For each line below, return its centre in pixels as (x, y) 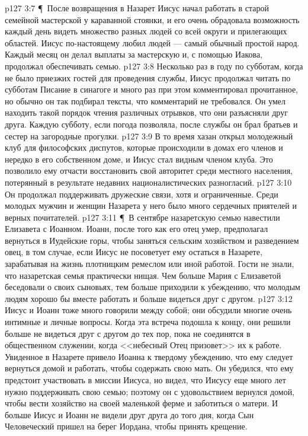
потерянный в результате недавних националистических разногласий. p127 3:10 (148, 182)
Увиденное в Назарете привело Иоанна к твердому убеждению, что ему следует (149, 356)
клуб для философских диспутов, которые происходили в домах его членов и (144, 147)
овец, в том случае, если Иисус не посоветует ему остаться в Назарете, (134, 252)
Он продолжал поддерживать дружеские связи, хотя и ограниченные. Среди (142, 194)
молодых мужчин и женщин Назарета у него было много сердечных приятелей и (151, 206)
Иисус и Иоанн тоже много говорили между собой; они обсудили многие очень (148, 310)
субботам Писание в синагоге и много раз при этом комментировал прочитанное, (152, 89)
